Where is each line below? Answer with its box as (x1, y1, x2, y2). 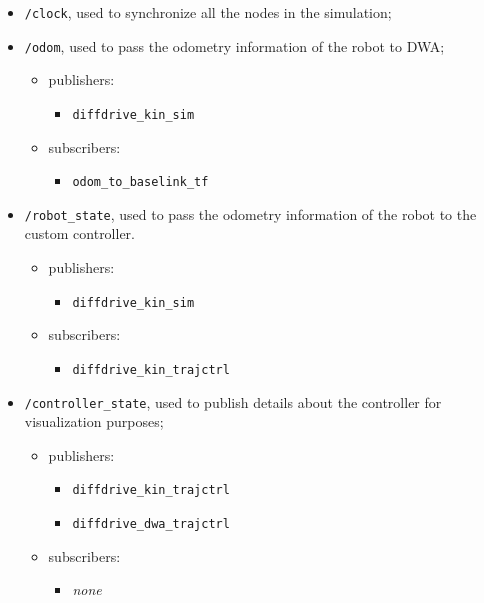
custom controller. (24, 223, 136, 244)
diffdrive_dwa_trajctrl (72, 517, 230, 532)
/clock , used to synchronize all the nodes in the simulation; (24, 2, 392, 22)
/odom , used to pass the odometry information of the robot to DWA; (24, 35, 445, 56)
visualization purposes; (24, 411, 164, 432)
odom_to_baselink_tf (72, 175, 209, 190)
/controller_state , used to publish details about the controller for (24, 391, 442, 412)
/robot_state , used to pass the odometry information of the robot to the (24, 203, 477, 224)
